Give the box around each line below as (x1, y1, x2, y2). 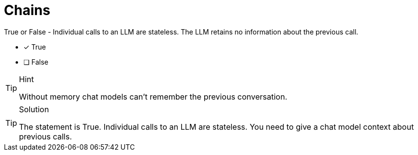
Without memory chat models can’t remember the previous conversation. (19, 91, 287, 102)
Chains (4, 2, 51, 18)
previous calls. (19, 131, 72, 141)
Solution (19, 104, 49, 114)
